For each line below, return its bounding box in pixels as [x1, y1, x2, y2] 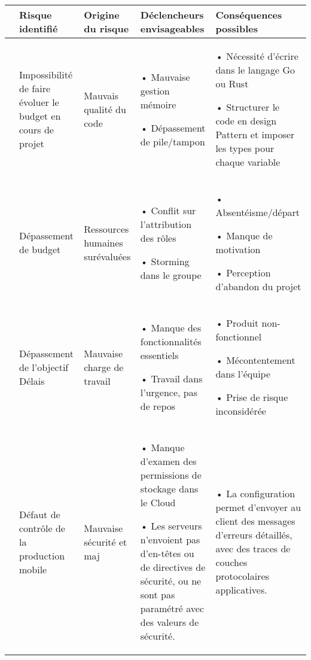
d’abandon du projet [215, 279, 301, 293]
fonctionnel [215, 330, 262, 343]
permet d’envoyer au [215, 500, 301, 514]
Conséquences [215, 8, 282, 22]
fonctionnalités [140, 334, 202, 348]
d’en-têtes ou [140, 546, 194, 560]
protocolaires [215, 569, 269, 583]
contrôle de [19, 521, 65, 535]
